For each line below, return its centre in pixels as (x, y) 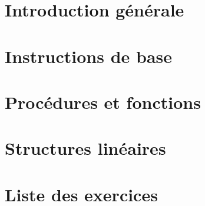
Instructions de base (89, 56)
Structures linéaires (85, 148)
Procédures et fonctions (103, 102)
